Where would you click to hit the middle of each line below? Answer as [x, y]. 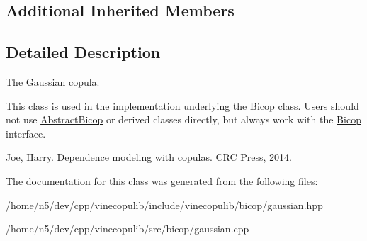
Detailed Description [83, 52]
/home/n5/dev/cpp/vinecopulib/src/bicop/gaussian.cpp [128, 229]
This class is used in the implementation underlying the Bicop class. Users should [182, 105]
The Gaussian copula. [53, 81]
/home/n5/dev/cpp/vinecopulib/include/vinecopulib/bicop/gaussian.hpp [164, 204]
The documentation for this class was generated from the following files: [162, 180]
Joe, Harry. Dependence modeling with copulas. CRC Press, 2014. [149, 157]
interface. [26, 133]
